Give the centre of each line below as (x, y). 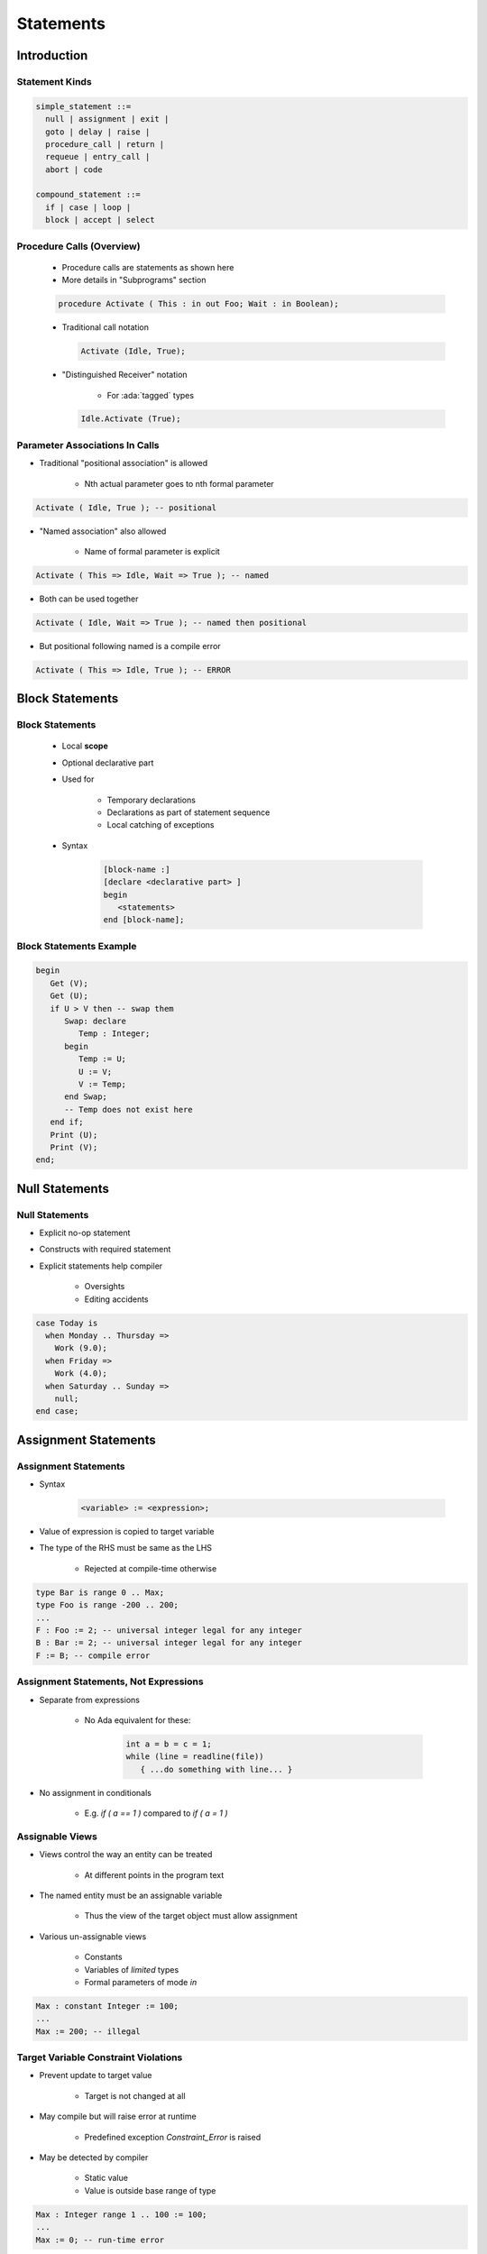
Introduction (52, 55)
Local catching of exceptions (161, 825)
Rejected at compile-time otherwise (151, 1568)
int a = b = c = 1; (169, 1744)
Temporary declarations (151, 800)
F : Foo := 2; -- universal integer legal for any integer (169, 1631)
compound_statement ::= (88, 195)
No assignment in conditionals (96, 1792)
